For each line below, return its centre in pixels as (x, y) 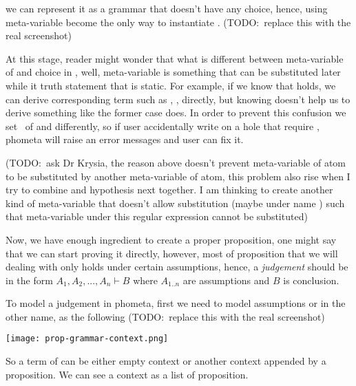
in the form (29, 280)
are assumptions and (226, 280)
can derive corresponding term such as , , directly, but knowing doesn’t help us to (178, 99)
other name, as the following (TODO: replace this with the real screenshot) (165, 316)
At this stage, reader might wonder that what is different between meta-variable (175, 58)
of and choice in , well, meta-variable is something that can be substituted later (173, 72)
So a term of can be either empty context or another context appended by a (166, 361)
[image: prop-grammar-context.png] (87, 339)
